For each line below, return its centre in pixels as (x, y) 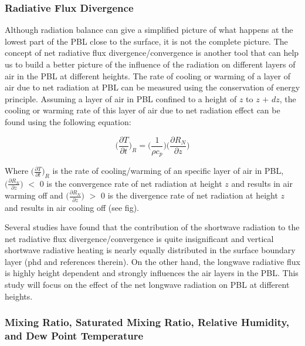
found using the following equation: (68, 121)
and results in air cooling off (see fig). (72, 207)
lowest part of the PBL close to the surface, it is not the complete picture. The (146, 41)
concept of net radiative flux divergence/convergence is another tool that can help (152, 53)
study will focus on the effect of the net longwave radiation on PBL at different (147, 285)
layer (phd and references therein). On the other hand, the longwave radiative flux (152, 261)
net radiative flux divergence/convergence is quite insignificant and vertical (139, 238)
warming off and (34, 195)
